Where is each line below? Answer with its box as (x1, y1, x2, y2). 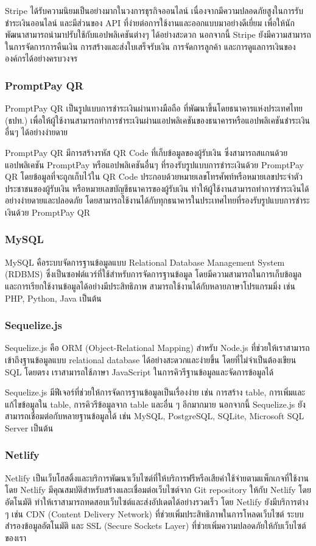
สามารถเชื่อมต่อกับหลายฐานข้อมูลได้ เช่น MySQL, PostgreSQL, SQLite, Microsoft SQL (5, 409, 304, 422)
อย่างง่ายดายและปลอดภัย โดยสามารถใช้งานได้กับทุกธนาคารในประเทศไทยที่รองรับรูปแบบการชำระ (5, 194, 310, 207)
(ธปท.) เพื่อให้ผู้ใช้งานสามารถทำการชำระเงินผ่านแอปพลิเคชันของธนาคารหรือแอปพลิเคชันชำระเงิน (5, 113, 310, 126)
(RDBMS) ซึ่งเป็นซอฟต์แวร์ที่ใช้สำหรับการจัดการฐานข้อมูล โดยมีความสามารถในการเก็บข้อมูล (5, 268, 302, 280)
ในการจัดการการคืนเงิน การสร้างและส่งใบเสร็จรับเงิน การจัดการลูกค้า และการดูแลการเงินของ (5, 40, 296, 52)
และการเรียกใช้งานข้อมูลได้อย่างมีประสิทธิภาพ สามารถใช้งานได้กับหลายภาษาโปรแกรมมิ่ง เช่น (5, 279, 295, 292)
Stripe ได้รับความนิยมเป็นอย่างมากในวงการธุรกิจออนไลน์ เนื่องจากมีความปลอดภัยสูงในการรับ (5, 4, 303, 16)
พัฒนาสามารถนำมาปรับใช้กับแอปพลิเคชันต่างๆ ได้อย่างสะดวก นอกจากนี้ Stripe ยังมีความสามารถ (5, 28, 311, 41)
